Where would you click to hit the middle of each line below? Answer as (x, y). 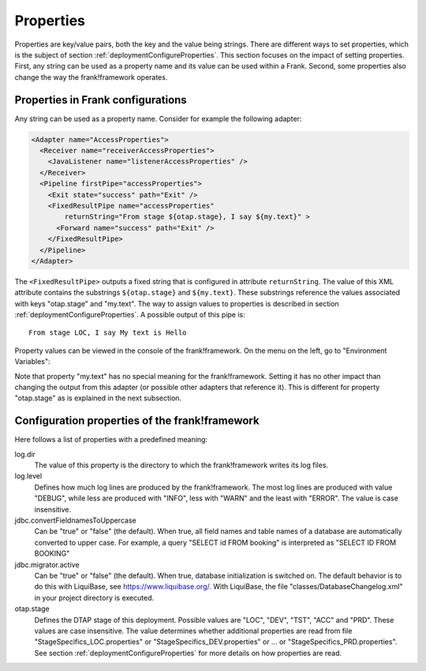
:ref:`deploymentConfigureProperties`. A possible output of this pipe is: (130, 315)
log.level (28, 476)
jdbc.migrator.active (47, 564)
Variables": (32, 362)
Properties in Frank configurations (101, 100)
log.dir (25, 454)
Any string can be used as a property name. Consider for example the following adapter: (158, 118)
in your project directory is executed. (94, 598)
